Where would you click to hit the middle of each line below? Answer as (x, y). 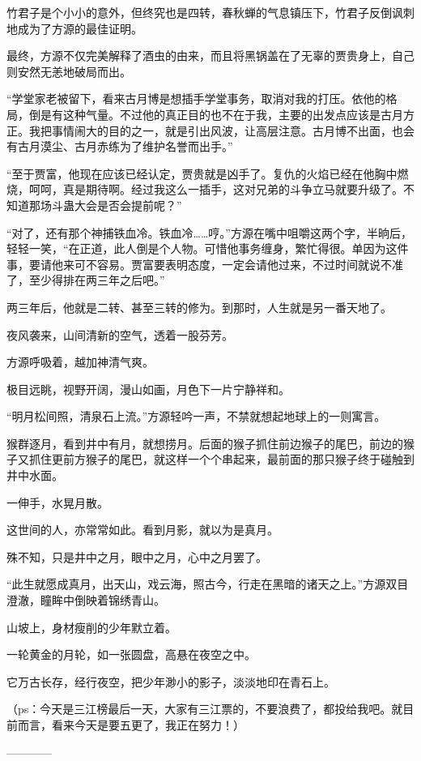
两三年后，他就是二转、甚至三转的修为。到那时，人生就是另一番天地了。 (199, 307)
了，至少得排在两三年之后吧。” (86, 280)
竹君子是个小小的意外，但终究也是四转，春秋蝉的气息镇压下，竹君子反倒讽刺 (210, 12)
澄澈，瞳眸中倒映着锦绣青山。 (86, 600)
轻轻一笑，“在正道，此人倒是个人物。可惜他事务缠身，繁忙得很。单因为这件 (208, 248)
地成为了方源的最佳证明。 (74, 28)
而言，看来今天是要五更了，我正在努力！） (131, 725)
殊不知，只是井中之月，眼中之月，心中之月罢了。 (137, 556)
